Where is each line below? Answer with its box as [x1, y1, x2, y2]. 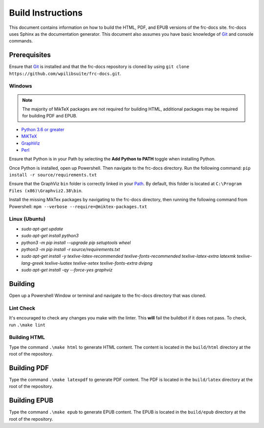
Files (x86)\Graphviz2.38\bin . [9, 187, 83, 193]
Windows [9, 83, 32, 90]
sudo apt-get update [21, 225, 64, 232]
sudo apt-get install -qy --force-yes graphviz [21, 267, 112, 273]
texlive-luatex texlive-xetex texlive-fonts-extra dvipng [44, 260, 153, 266]
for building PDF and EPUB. [22, 113, 78, 119]
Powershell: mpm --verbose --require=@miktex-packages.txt [9, 203, 148, 209]
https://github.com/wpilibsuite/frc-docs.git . [9, 70, 122, 76]
